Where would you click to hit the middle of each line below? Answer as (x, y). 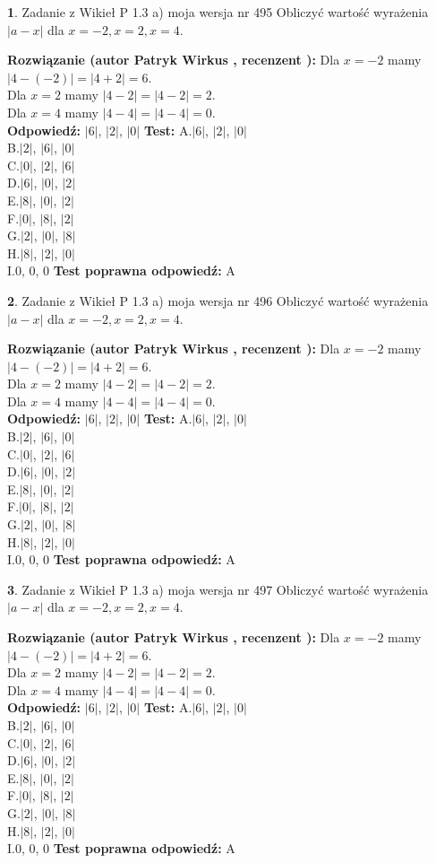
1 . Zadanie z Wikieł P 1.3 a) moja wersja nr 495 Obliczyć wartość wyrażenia (218, 12)
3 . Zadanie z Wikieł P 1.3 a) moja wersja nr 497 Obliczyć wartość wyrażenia (218, 589)
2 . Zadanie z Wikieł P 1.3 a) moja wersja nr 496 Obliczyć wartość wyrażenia (218, 300)
